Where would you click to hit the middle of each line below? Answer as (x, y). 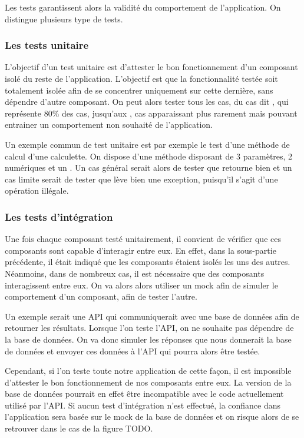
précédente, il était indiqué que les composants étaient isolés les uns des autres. (148, 262)
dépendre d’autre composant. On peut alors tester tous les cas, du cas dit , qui (147, 102)
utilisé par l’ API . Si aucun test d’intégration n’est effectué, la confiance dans (143, 405)
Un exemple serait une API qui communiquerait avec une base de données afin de (152, 316)
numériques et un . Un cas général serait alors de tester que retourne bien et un (148, 167)
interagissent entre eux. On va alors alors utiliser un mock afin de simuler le (141, 285)
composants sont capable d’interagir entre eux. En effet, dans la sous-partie (141, 250)
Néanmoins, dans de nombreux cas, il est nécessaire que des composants (135, 273)
